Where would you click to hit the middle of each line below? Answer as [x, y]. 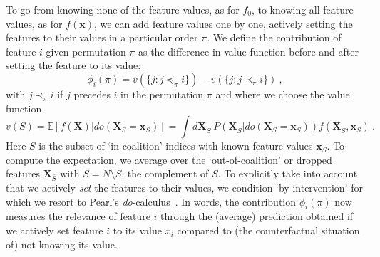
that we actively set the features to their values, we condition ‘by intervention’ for [184, 188]
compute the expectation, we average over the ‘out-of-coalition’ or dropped [169, 159]
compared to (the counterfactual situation [268, 230]
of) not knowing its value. [62, 244]
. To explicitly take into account [288, 173]
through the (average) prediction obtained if [257, 216]
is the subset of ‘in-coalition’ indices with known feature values [176, 146]
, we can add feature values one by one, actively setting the [224, 23]
